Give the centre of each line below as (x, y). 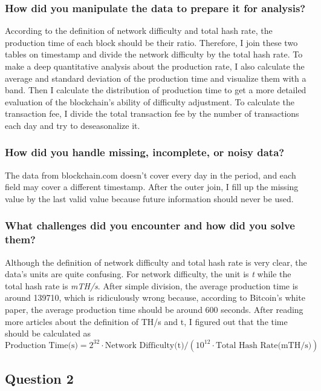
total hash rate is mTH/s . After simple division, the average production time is (152, 285)
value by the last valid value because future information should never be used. (149, 198)
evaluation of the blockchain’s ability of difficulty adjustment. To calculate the (150, 101)
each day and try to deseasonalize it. (73, 125)
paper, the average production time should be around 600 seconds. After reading (154, 310)
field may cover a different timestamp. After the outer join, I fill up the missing (152, 187)
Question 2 (39, 379)
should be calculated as (48, 333)
